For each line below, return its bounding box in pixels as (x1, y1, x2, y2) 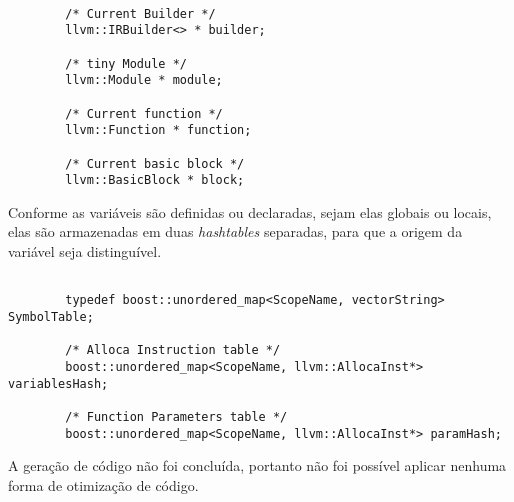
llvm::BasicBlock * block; (65, 173, 245, 188)
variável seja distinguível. (8, 241, 162, 262)
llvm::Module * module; (65, 73, 223, 88)
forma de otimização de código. (8, 474, 199, 495)
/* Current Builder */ (65, 6, 216, 21)
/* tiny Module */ (65, 56, 187, 71)
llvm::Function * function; (65, 123, 252, 138)
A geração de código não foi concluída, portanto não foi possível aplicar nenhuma (8, 455, 507, 476)
